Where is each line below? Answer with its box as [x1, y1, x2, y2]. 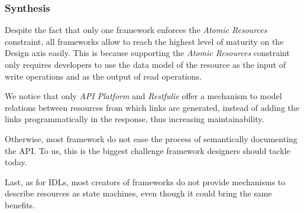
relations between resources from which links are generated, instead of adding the [5, 101, 299, 113]
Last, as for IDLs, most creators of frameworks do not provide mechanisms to [5, 175, 286, 188]
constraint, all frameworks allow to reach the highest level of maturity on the [5, 35, 284, 47]
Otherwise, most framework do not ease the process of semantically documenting [5, 132, 297, 145]
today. [5, 156, 27, 168]
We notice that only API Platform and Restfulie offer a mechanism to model [5, 90, 282, 102]
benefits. [5, 198, 35, 211]
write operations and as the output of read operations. [5, 70, 202, 82]
